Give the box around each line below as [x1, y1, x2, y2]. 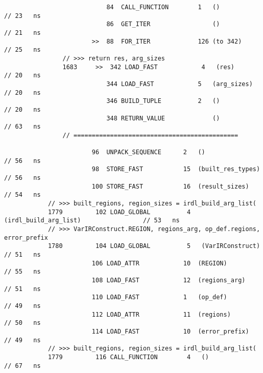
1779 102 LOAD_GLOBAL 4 [47, 208, 191, 216]
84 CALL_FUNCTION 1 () [106, 4, 220, 11]
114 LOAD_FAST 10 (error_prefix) [91, 327, 249, 335]
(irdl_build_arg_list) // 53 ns [4, 217, 180, 224]
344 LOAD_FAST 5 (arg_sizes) [106, 80, 253, 88]
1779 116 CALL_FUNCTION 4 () [47, 353, 209, 361]
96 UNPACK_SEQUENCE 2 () [91, 149, 205, 156]
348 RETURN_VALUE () [106, 114, 220, 122]
